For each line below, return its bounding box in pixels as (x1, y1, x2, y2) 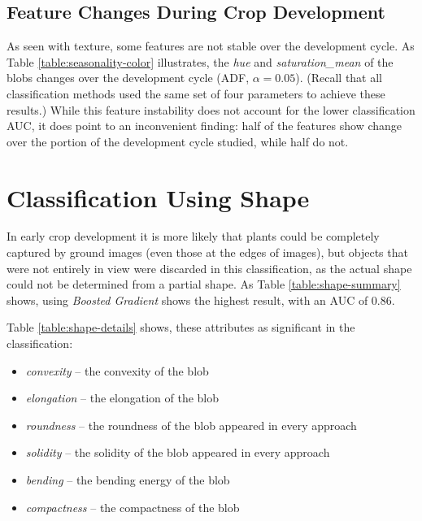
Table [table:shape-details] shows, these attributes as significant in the (7, 319, 355, 336)
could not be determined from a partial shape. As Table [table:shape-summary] (7, 276, 401, 293)
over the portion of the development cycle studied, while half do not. (7, 132, 349, 150)
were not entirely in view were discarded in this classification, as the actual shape (7, 259, 412, 276)
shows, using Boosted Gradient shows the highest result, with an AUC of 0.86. (7, 291, 395, 308)
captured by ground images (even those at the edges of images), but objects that (7, 244, 408, 261)
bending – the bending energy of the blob (25, 471, 230, 488)
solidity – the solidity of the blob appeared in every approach (25, 444, 330, 461)
